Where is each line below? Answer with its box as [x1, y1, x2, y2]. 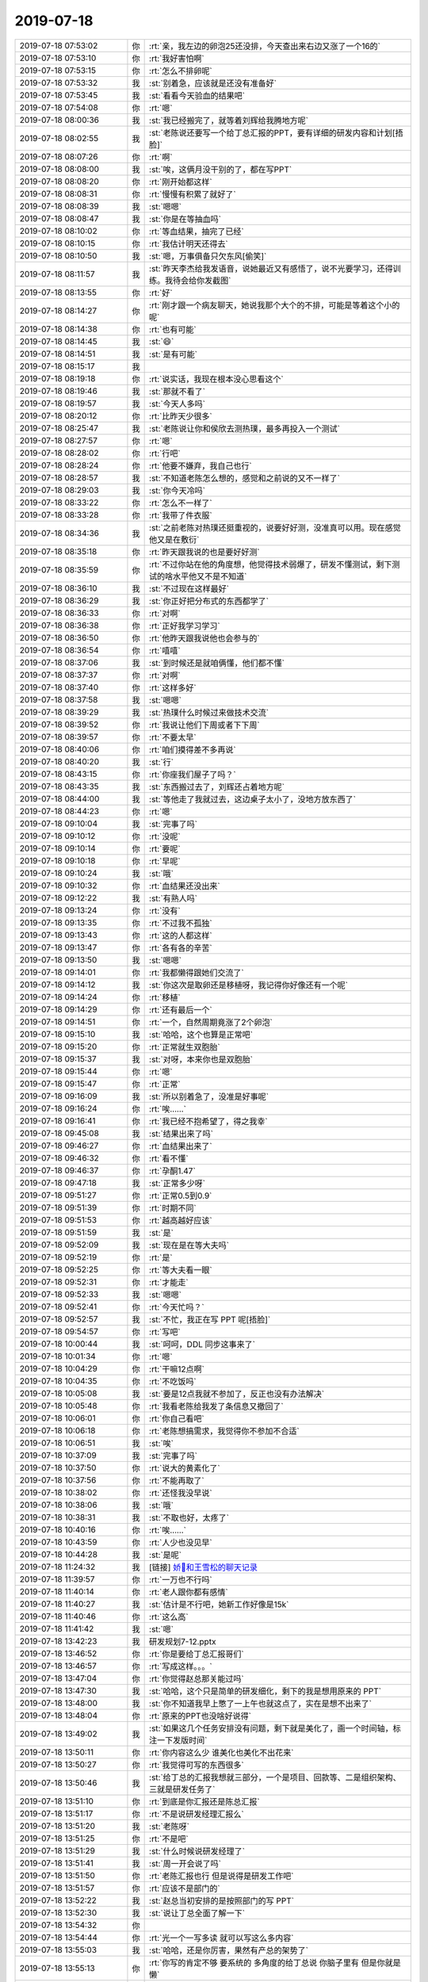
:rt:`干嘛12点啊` [149, 1364, 205, 1375]
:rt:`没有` [149, 905, 182, 916]
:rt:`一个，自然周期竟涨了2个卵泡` [149, 1016, 273, 1027]
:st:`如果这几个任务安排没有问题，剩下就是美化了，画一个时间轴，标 [149, 1723, 402, 1734]
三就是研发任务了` [149, 1784, 216, 1795]
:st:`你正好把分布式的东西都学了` [149, 595, 269, 606]
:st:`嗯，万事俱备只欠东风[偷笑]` [149, 251, 267, 262]
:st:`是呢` [149, 1549, 182, 1560]
